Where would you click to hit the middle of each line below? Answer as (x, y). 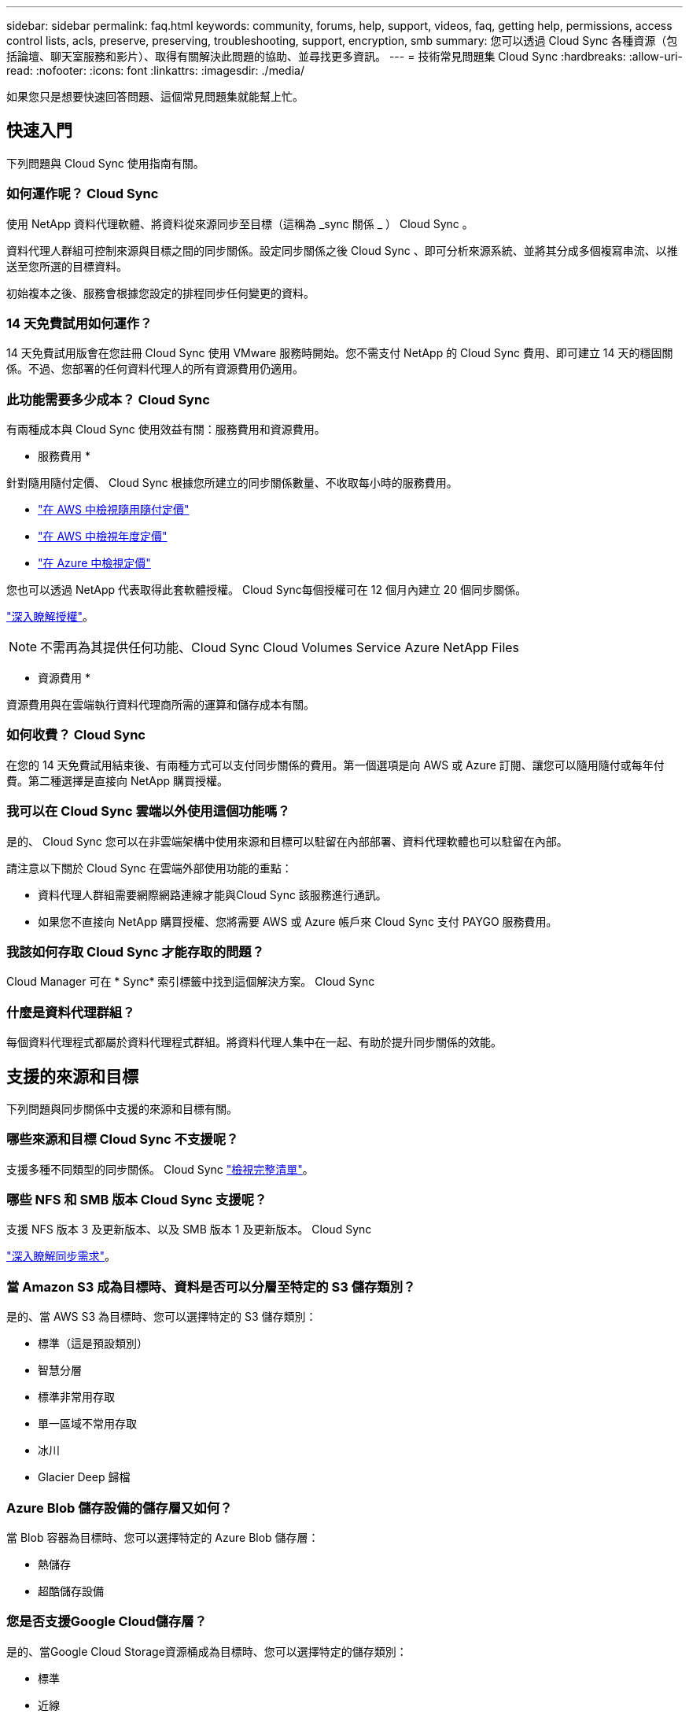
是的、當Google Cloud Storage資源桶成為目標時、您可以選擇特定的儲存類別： (207, 1651)
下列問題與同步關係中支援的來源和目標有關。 (122, 1108)
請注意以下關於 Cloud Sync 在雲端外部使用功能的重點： (149, 868)
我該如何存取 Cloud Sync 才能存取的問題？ (136, 951)
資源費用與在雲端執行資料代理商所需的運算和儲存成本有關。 (160, 705)
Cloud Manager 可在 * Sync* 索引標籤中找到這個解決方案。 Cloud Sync (191, 982)
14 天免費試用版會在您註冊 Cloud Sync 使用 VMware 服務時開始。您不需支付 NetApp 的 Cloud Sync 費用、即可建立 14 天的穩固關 (340, 353)
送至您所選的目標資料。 (67, 266)
